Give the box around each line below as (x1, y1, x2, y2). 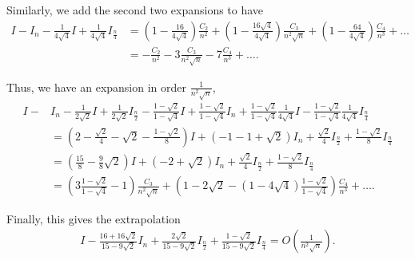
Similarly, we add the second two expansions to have (6, 2, 264, 18)
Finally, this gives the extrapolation (6, 210, 181, 227)
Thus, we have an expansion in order (6, 78, 187, 95)
